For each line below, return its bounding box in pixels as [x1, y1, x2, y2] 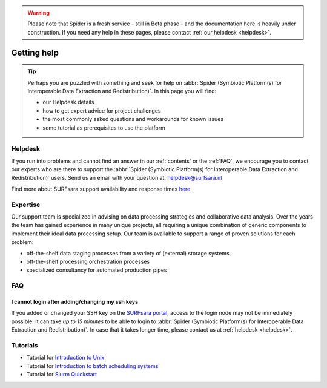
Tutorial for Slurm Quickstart [26, 370, 97, 378]
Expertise [11, 200, 41, 209]
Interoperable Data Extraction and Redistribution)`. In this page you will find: [27, 87, 217, 94]
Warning [27, 9, 50, 16]
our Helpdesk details [42, 99, 94, 106]
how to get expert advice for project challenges [42, 107, 161, 114]
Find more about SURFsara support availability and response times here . [11, 185, 192, 192]
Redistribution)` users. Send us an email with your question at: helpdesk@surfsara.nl [11, 174, 222, 182]
